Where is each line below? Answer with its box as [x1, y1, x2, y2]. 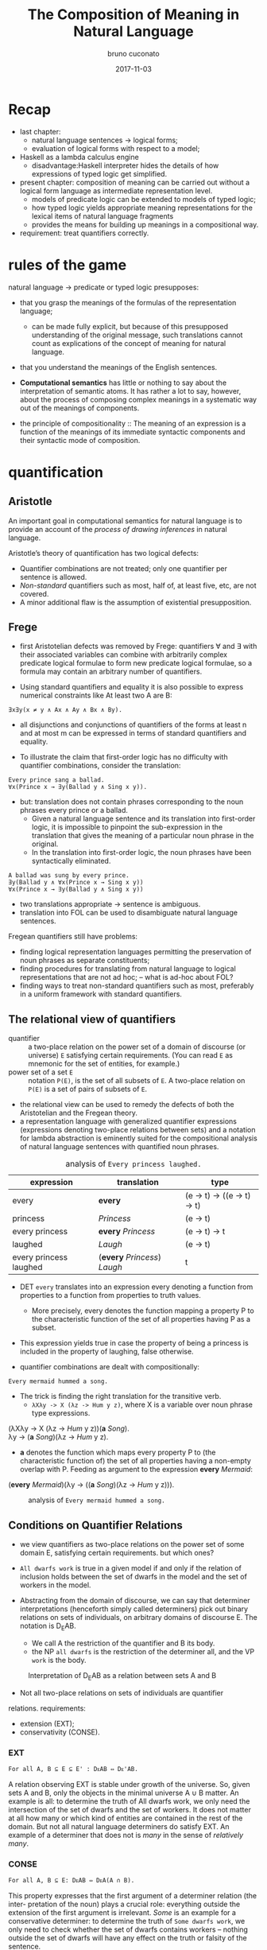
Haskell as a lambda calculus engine [19, 152, 139, 161]
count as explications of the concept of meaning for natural [31, 338, 226, 348]
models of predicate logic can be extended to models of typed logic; [31, 194, 257, 204]
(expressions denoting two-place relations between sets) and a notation [19, 1125, 256, 1135]
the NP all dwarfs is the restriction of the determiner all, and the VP [31, 1646, 255, 1656]
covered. [19, 588, 49, 598]
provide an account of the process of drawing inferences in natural [8, 524, 228, 534]
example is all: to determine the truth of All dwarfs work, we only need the [8, 1796, 250, 1806]
